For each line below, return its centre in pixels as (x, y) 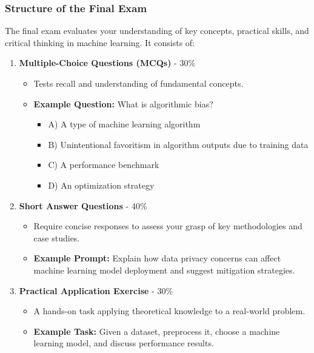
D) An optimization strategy (101, 185)
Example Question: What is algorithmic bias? (123, 103)
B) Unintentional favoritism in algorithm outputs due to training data (178, 144)
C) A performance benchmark (104, 165)
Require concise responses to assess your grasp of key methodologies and (168, 226)
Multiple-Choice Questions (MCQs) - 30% (107, 63)
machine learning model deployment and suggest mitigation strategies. (164, 270)
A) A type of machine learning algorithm (124, 124)
